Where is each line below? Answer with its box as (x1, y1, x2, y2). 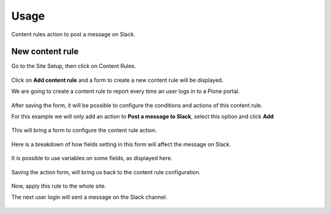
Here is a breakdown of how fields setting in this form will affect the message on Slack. (11, 141, 231, 148)
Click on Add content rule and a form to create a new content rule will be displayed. (11, 76, 224, 84)
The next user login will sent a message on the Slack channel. (11, 193, 168, 201)
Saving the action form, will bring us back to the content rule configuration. (11, 168, 201, 175)
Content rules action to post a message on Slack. (11, 31, 135, 38)
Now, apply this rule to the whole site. (11, 182, 107, 190)
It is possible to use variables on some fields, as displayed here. (11, 155, 173, 162)
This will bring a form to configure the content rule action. (11, 127, 158, 134)
